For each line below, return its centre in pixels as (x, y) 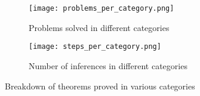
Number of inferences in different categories (108, 65)
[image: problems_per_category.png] (101, 8)
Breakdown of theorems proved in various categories (100, 86)
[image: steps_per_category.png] (95, 47)
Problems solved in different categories (99, 27)
